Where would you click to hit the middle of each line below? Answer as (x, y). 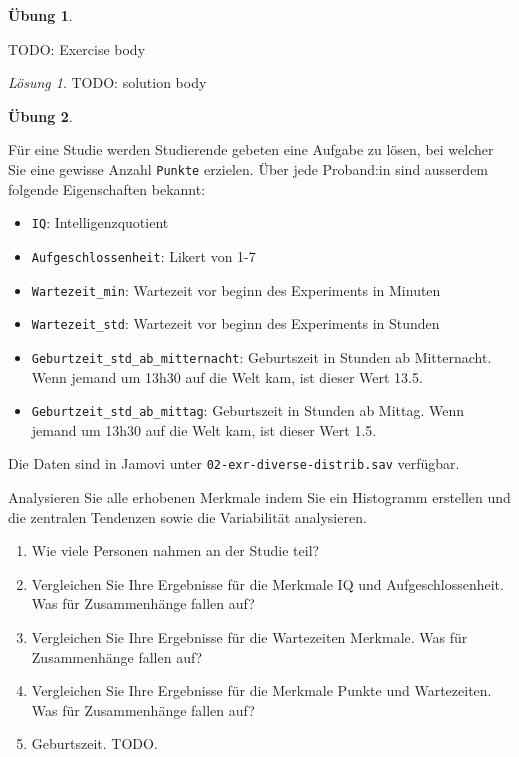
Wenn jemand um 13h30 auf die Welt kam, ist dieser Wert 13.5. (227, 376)
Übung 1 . (40, 15)
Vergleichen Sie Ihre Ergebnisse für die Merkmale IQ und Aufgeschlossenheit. (267, 583)
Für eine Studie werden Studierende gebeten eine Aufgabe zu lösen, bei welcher (251, 149)
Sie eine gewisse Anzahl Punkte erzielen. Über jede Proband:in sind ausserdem (248, 168)
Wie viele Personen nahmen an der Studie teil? (175, 550)
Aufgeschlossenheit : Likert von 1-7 (143, 255)
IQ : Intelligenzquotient (100, 222)
